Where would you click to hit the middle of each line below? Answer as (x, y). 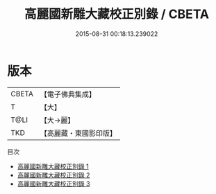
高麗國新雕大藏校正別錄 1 (53, 166)
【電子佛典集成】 (68, 94)
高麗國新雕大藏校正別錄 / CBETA (117, 14)
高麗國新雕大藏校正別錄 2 (53, 175)
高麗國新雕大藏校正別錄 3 (53, 184)
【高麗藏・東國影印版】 (78, 133)
